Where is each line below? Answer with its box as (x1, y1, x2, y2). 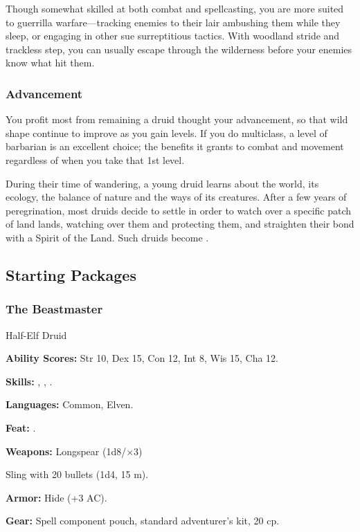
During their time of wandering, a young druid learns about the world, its (6, 176, 319, 190)
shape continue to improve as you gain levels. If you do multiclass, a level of (6, 125, 327, 140)
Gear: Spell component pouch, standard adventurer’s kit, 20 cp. (6, 513, 280, 528)
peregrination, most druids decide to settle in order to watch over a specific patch (6, 203, 352, 217)
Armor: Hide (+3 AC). (6, 490, 107, 504)
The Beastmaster (6, 300, 103, 318)
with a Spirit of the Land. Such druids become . (6, 230, 209, 244)
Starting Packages (6, 264, 136, 285)
